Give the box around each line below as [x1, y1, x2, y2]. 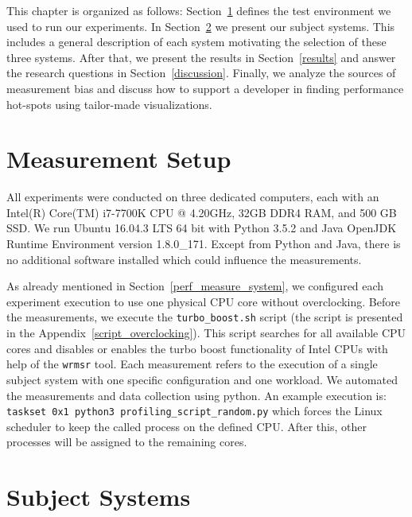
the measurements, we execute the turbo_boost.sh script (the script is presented [6, 309, 403, 325]
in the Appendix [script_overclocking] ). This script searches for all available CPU [6, 325, 406, 341]
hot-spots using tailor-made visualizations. [6, 95, 212, 112]
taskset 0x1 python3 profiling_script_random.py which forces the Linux [6, 402, 383, 419]
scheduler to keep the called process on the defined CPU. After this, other [6, 418, 367, 434]
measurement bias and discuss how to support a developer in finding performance [6, 80, 404, 96]
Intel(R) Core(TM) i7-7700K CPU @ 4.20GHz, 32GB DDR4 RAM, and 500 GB [6, 204, 397, 220]
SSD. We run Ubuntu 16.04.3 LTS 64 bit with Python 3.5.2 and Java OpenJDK [6, 220, 397, 236]
